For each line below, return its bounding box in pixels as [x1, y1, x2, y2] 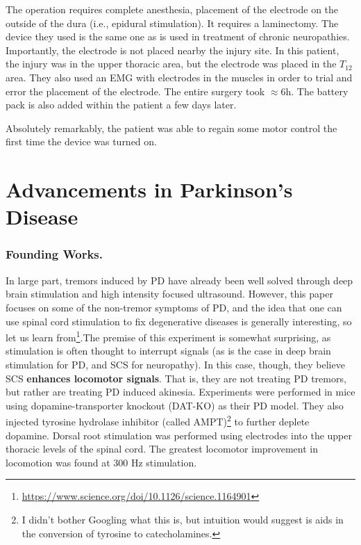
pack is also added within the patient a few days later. [6, 97, 237, 112]
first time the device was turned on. [6, 134, 157, 149]
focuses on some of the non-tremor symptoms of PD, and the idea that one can [6, 300, 342, 314]
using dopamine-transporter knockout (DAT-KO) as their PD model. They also [6, 398, 344, 412]
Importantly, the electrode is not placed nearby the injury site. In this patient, [6, 42, 339, 57]
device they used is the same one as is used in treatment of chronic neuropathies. [6, 29, 350, 44]
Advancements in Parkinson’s [6, 175, 293, 204]
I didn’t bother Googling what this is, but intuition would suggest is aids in [22, 512, 344, 526]
